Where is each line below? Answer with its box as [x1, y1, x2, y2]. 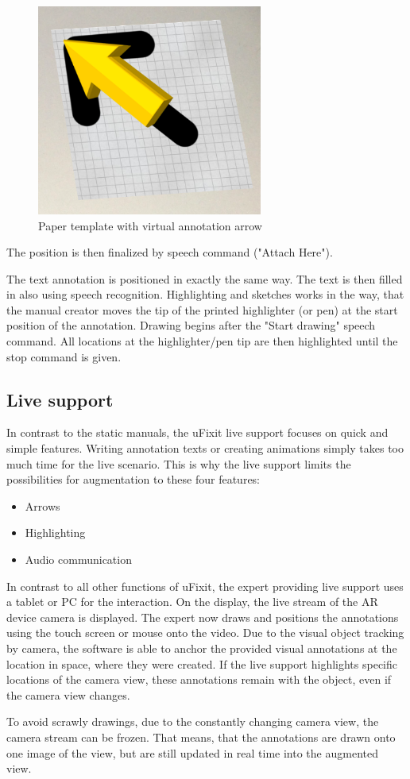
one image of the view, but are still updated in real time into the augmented [6, 744, 378, 761]
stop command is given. [6, 348, 122, 364]
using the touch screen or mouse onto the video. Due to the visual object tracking [6, 624, 404, 641]
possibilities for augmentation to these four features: [6, 471, 261, 488]
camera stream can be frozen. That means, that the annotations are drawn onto [6, 728, 396, 745]
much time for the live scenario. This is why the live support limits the [6, 455, 351, 472]
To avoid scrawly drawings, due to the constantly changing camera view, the [6, 713, 379, 730]
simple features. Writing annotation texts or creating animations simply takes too [6, 440, 404, 457]
